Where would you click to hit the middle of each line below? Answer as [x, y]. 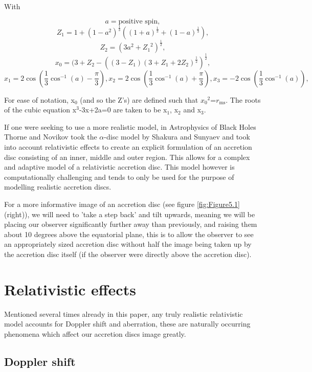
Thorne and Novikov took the [51, 137]
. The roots [243, 99]
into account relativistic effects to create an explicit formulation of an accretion [128, 147]
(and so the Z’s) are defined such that [139, 99]
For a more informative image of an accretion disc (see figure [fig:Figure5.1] [122, 204]
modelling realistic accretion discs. [58, 187]
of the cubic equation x [40, 110]
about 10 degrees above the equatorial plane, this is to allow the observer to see [129, 234]
